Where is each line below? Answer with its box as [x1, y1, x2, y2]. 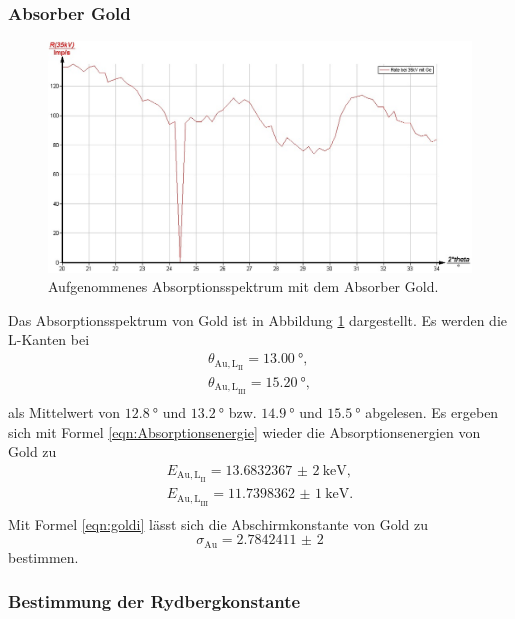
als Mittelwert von [8, 401, 121, 422]
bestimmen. [8, 546, 79, 567]
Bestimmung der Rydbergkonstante [8, 589, 301, 614]
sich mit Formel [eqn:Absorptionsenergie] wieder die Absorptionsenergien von [8, 421, 481, 442]
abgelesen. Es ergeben [365, 401, 499, 422]
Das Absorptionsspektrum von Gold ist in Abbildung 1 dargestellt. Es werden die [8, 309, 508, 330]
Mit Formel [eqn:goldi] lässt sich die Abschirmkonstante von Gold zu [8, 513, 429, 534]
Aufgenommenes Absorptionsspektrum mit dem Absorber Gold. [48, 276, 439, 297]
